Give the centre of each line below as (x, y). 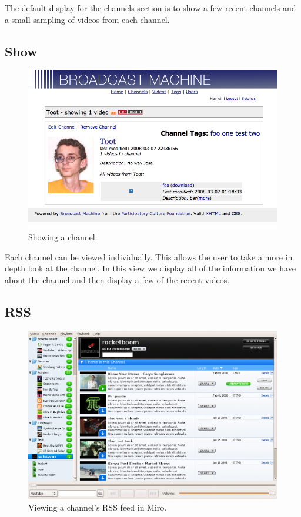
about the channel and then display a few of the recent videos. (117, 280)
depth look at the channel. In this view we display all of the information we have (150, 268)
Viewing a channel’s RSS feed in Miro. (98, 507)
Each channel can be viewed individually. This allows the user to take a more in (149, 256)
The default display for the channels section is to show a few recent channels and (150, 8)
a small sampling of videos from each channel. (87, 19)
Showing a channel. (63, 237)
